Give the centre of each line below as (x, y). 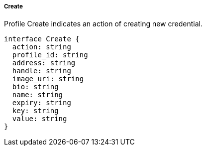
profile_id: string (50, 55)
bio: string (35, 87)
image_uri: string (48, 79)
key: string (35, 111)
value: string (40, 119)
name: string (38, 95)
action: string (42, 47)
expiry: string (42, 103)
